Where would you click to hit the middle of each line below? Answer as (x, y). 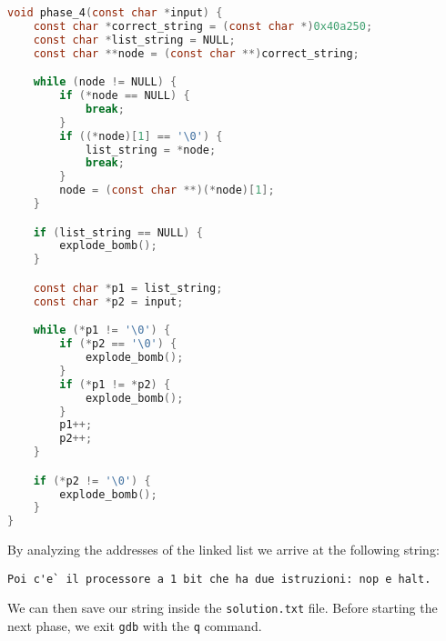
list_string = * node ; (151, 150)
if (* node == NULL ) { (125, 96)
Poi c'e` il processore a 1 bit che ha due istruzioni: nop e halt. (219, 579)
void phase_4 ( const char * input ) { (115, 13)
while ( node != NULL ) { (105, 82)
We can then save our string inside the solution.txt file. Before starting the (223, 608)
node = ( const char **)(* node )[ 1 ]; (167, 190)
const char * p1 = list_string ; (128, 288)
